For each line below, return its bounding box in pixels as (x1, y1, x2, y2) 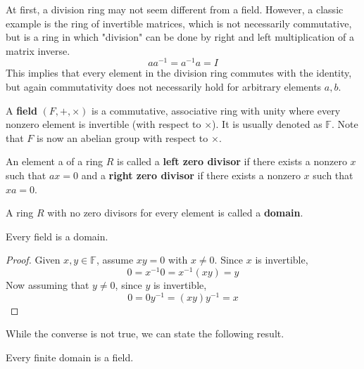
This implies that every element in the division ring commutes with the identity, (6, 65, 352, 80)
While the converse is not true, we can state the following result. (6, 326, 284, 341)
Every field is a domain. (6, 228, 108, 243)
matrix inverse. (6, 43, 70, 58)
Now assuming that (6, 278, 89, 292)
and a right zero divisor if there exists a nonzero (81, 168, 301, 183)
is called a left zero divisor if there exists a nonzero (117, 154, 347, 169)
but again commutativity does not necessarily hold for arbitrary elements (6, 79, 322, 94)
